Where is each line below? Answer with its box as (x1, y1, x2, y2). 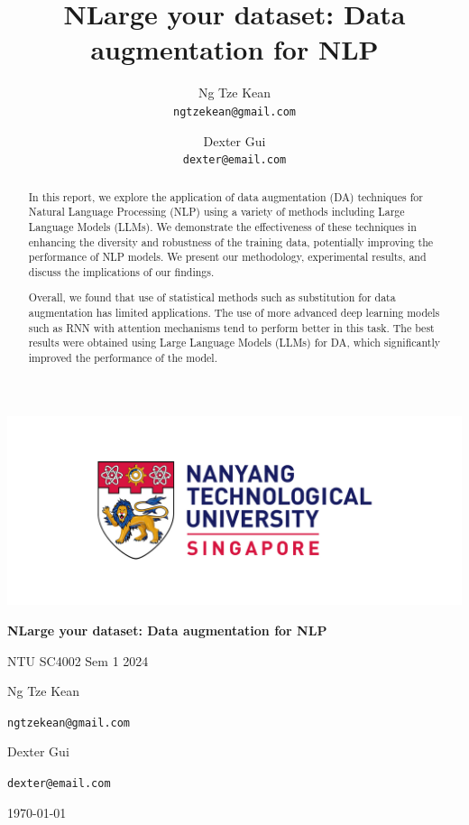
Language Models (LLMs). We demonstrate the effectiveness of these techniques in (28, 218, 417, 234)
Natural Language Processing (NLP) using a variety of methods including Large (28, 204, 405, 219)
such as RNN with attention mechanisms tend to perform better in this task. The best (28, 320, 435, 335)
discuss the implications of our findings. (28, 264, 215, 279)
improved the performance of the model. (28, 350, 217, 366)
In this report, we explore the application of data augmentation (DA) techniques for (28, 189, 423, 204)
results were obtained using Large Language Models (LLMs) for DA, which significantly (28, 335, 440, 350)
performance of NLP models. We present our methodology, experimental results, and (28, 249, 427, 264)
